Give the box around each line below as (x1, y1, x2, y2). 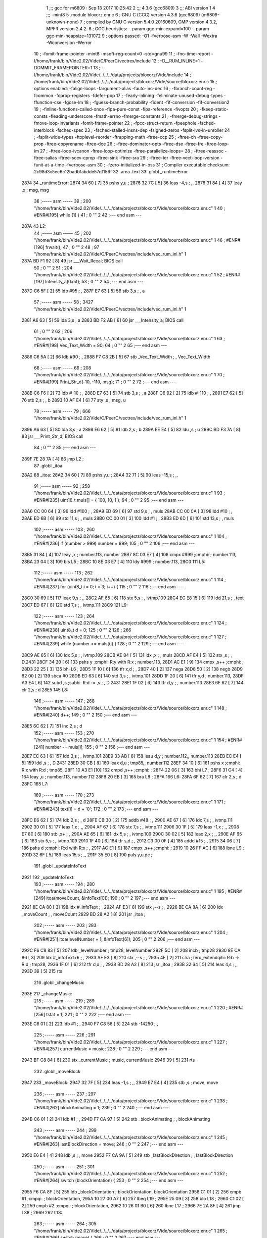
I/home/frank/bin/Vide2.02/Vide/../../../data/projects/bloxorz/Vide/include (34, 72, 183, 78)
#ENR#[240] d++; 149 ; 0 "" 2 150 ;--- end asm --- (34, 712, 137, 718)
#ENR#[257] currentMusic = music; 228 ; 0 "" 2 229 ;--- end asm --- (34, 1046, 175, 1052)
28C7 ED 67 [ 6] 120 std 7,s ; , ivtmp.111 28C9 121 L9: (21, 602, 128, 608)
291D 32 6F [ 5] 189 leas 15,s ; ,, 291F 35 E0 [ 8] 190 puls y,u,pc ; (21, 852, 153, 858)
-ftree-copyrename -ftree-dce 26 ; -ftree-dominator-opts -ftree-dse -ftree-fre (44, 141, 204, 147)
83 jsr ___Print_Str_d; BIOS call (21, 433, 84, 439)
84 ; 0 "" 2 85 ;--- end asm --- (34, 445, 96, 451)
